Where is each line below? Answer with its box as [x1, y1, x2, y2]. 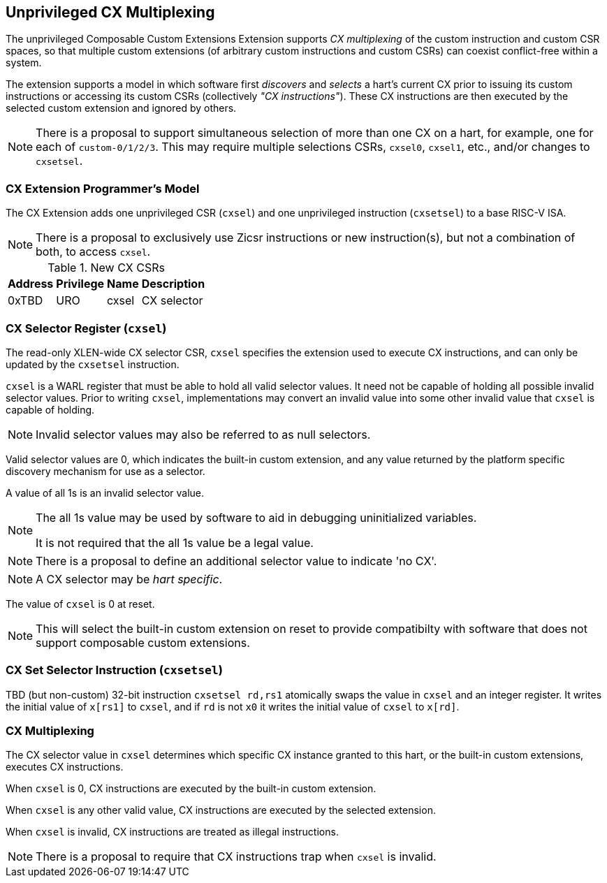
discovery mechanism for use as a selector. [6, 465, 205, 477]
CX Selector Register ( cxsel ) [6, 321, 167, 335]
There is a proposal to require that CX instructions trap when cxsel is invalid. [36, 849, 437, 864]
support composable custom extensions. [36, 635, 250, 650]
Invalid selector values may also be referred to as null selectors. [36, 427, 371, 441]
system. [6, 57, 42, 69]
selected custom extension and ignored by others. [6, 102, 237, 115]
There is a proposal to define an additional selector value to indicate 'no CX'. [36, 553, 437, 568]
